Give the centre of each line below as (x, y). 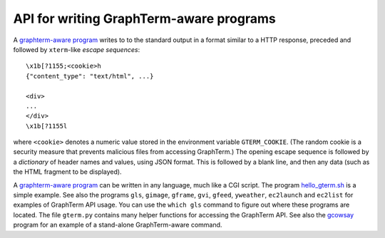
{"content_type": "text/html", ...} (90, 76)
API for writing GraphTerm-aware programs (144, 19)
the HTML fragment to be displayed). (67, 172)
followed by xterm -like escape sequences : (77, 49)
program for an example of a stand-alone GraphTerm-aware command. (118, 225)
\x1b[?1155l (47, 126)
